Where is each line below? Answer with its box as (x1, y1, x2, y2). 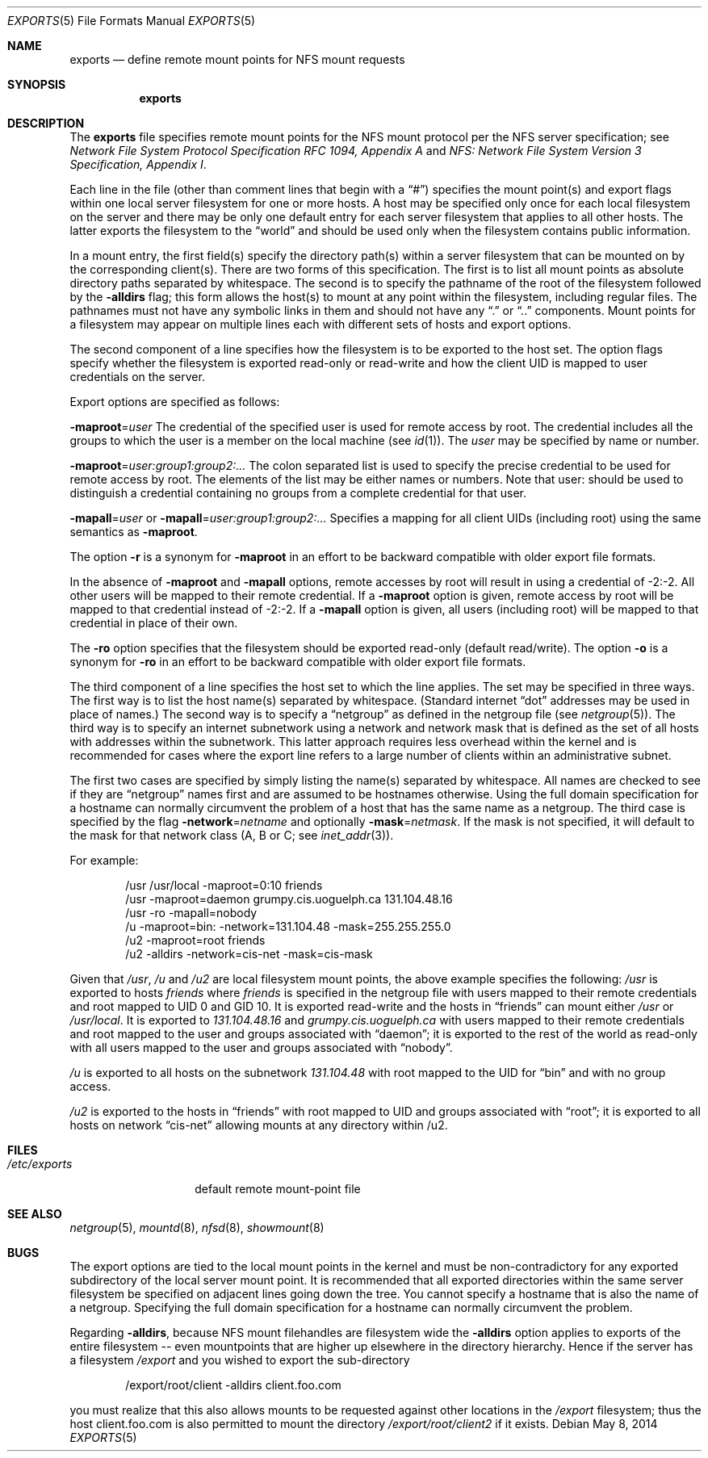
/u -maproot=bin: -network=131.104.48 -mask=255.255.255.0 (125, 920, 451, 933)
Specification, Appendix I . (69, 157, 207, 171)
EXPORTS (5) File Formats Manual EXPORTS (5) (7, 14, 256, 27)
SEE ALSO (7, 1207, 62, 1221)
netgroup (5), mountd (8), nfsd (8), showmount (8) (69, 1221, 325, 1234)
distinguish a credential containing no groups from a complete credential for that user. (69, 486, 527, 500)
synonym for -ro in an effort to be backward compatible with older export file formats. (69, 655, 526, 668)
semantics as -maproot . (69, 525, 198, 538)
